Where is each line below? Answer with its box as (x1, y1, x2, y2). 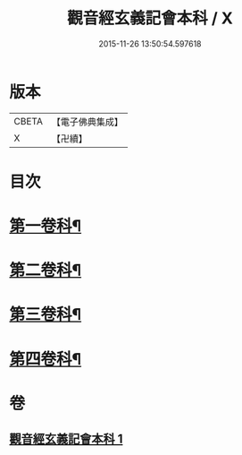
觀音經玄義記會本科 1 (9, 432, 123, 447)
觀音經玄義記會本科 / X (66, 8, 234, 29)
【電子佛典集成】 (51, 116, 123, 128)
